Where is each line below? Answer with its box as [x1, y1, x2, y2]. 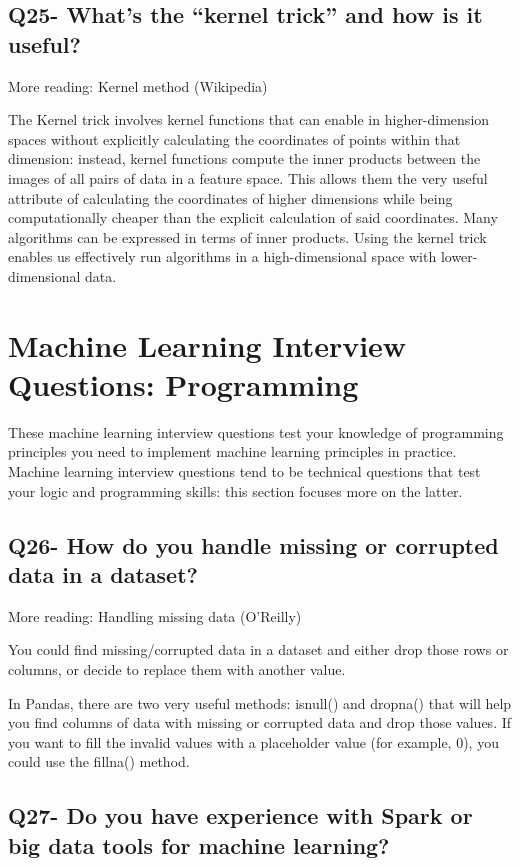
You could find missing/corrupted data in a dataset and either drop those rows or [8, 639, 509, 660]
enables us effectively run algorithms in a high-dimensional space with [8, 246, 437, 267]
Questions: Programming [8, 363, 359, 404]
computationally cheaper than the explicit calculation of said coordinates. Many [8, 207, 498, 228]
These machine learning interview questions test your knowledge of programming [8, 421, 504, 442]
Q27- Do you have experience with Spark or [8, 800, 473, 831]
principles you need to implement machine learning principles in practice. [8, 441, 457, 462]
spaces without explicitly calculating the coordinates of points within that [8, 128, 461, 149]
